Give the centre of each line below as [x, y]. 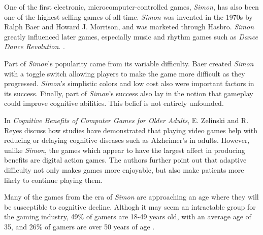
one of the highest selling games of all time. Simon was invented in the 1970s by [128, 16]
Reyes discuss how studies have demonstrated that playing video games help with [131, 130]
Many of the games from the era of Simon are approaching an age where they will [131, 197]
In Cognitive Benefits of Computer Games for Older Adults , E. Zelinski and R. [126, 120]
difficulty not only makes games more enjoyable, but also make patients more [124, 169]
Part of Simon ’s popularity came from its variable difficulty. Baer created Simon [129, 63]
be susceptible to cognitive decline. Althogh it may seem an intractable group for [130, 206]
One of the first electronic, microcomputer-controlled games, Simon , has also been [131, 7]
